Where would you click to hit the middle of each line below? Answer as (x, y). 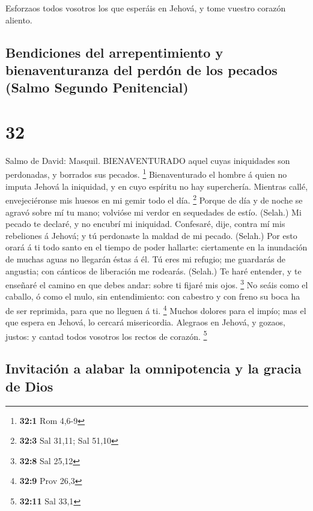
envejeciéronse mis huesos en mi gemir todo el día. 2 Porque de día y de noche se (154, 199)
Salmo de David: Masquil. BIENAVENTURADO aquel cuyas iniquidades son (148, 160)
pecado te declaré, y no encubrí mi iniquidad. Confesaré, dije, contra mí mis (145, 224)
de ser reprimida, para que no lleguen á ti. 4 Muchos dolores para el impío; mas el (156, 309)
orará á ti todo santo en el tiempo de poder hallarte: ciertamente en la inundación (156, 247)
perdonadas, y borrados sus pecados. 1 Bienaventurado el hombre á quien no (146, 174)
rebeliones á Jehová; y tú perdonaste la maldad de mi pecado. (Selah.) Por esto (151, 235)
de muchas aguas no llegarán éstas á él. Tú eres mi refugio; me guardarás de (146, 259)
